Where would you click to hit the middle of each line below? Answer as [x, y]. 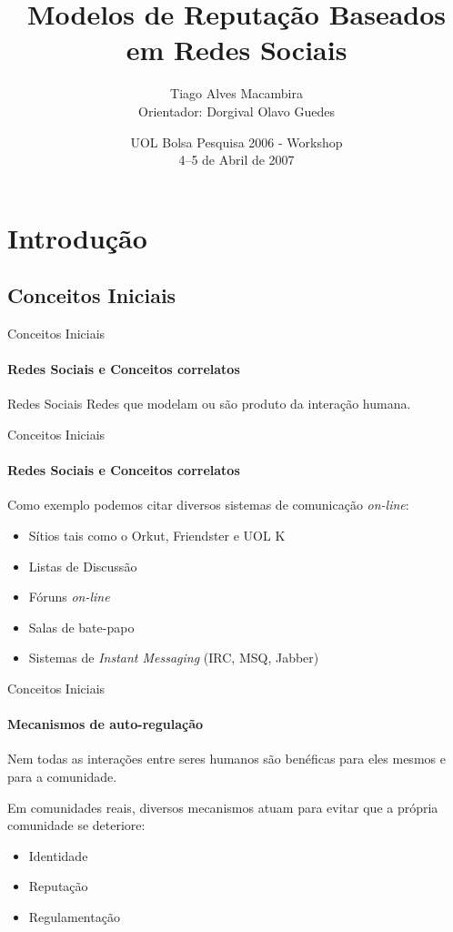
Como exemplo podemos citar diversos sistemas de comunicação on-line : [208, 505]
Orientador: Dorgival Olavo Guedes [237, 111]
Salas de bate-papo [81, 627]
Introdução [77, 237]
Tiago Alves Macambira [237, 93]
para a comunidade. [62, 776]
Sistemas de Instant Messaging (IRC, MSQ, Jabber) [174, 658]
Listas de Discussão [83, 566]
